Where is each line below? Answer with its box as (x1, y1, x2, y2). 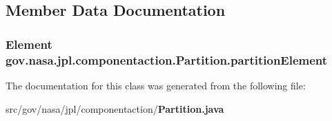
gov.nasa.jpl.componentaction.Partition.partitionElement (6, 51, 328, 68)
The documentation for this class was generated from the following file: (6, 78, 306, 92)
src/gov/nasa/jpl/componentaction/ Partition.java (6, 101, 224, 115)
